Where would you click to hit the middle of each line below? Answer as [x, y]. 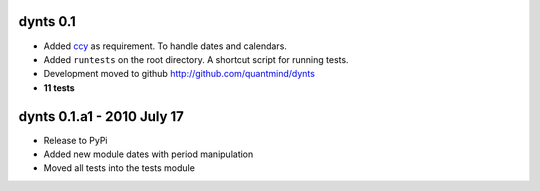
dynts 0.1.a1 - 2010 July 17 [101, 116]
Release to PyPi [75, 140]
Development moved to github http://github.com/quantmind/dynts [179, 74]
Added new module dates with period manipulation [148, 154]
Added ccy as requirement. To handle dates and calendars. [165, 46]
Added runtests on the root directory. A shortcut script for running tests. [196, 59]
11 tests [59, 87]
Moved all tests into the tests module [119, 168]
